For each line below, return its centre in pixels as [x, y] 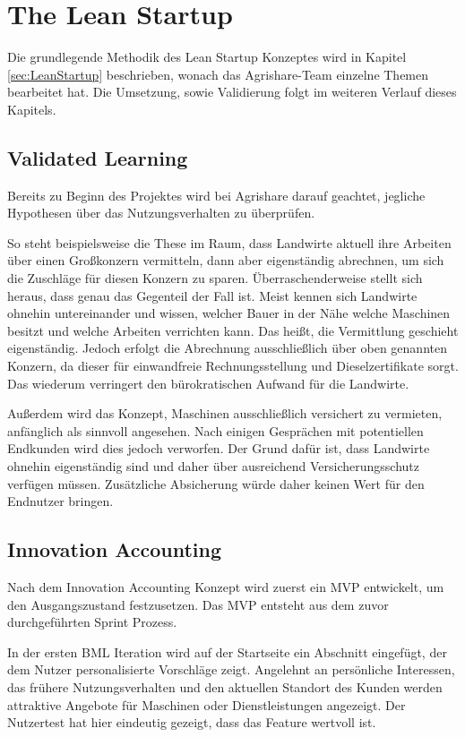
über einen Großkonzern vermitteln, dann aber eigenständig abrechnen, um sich [226, 260]
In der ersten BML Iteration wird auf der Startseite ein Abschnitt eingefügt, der [227, 651]
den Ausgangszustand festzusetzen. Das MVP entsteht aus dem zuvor [198, 604]
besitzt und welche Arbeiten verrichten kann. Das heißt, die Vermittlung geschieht [233, 330]
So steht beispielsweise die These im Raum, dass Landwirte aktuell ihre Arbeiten [229, 242]
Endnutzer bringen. [60, 501]
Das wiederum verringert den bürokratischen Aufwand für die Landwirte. [208, 383]
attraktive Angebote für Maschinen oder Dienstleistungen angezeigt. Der [207, 704]
